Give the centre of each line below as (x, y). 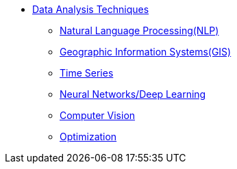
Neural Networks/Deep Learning (133, 94)
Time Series (87, 73)
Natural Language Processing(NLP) (139, 30)
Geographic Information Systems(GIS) (146, 52)
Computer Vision (98, 115)
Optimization (88, 136)
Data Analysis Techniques (91, 9)
